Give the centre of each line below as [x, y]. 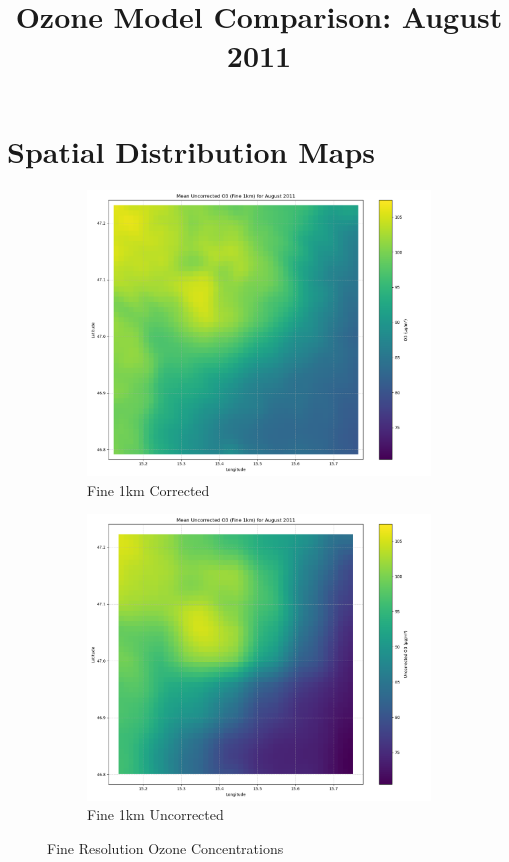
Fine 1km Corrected [148, 489]
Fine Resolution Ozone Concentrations [165, 847]
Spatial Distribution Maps [191, 150]
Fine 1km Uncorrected [155, 814]
